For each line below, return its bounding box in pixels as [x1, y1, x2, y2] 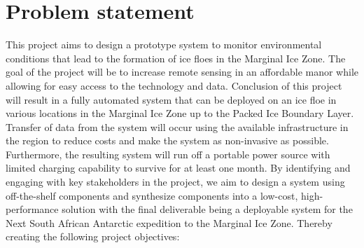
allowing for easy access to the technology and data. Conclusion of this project [6, 78, 342, 92]
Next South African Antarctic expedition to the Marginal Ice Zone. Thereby [6, 215, 332, 230]
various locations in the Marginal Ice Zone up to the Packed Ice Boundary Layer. [6, 106, 354, 120]
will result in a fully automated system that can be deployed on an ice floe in [6, 92, 337, 106]
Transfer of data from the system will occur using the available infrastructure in [6, 119, 349, 134]
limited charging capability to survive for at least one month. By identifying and [6, 160, 351, 175]
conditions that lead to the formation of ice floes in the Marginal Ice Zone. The [6, 50, 346, 65]
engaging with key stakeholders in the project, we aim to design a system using [6, 174, 345, 189]
